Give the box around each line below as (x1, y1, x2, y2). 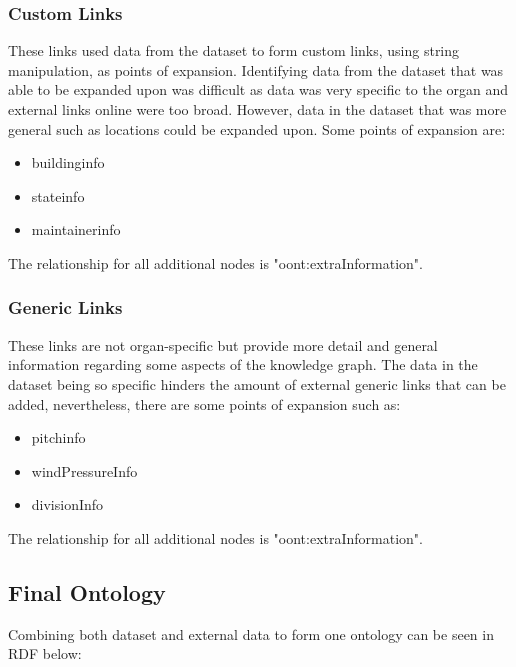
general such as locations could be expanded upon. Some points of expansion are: (8, 118, 506, 139)
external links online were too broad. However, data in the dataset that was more (8, 99, 507, 119)
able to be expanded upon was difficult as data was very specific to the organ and (8, 79, 509, 100)
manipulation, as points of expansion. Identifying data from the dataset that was (8, 59, 504, 80)
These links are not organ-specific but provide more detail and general (8, 334, 438, 355)
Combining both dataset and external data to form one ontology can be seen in (8, 623, 494, 644)
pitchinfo (31, 427, 86, 448)
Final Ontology (8, 576, 166, 607)
